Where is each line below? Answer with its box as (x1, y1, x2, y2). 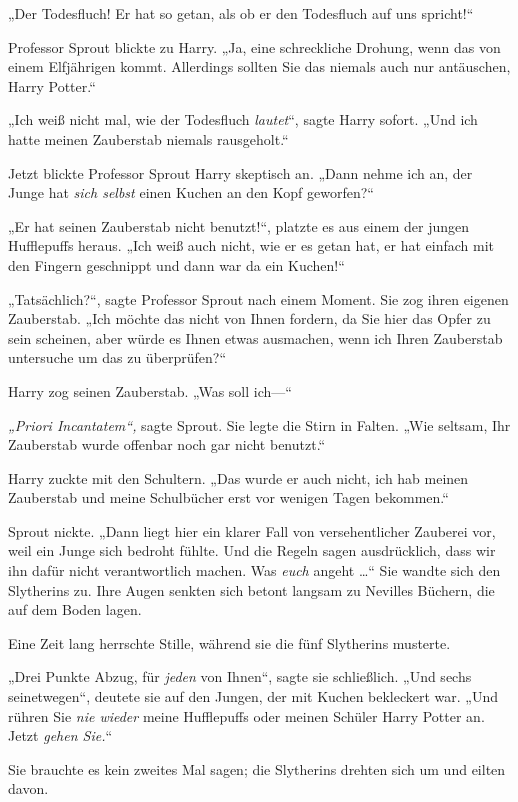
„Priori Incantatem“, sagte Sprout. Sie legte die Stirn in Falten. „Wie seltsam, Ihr (8, 414, 511, 435)
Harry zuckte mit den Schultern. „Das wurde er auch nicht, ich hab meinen (8, 467, 469, 488)
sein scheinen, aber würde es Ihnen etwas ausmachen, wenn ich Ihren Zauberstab (8, 327, 503, 348)
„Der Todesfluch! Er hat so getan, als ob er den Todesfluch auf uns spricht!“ (8, 3, 474, 23)
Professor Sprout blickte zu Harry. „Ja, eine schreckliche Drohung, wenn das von (8, 36, 501, 57)
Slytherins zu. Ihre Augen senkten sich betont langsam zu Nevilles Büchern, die (8, 579, 495, 600)
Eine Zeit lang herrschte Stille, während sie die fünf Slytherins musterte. (8, 632, 451, 653)
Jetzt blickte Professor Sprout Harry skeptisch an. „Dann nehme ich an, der (8, 162, 473, 183)
